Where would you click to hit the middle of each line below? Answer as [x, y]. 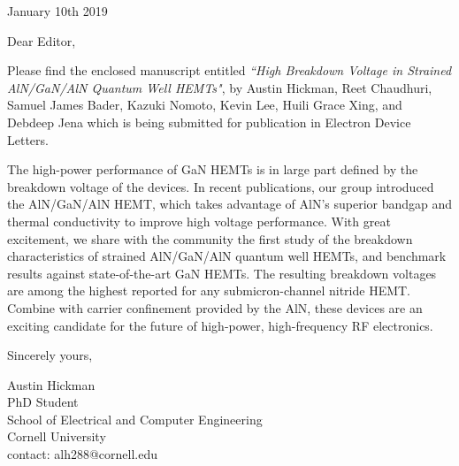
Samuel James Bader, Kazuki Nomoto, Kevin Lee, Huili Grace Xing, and [205, 105]
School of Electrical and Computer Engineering [135, 419]
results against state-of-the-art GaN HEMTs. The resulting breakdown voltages [222, 273]
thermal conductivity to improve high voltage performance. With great [199, 221]
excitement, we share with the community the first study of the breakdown [210, 238]
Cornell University [57, 436]
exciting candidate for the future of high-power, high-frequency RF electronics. [220, 325]
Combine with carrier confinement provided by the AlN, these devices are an [215, 307]
